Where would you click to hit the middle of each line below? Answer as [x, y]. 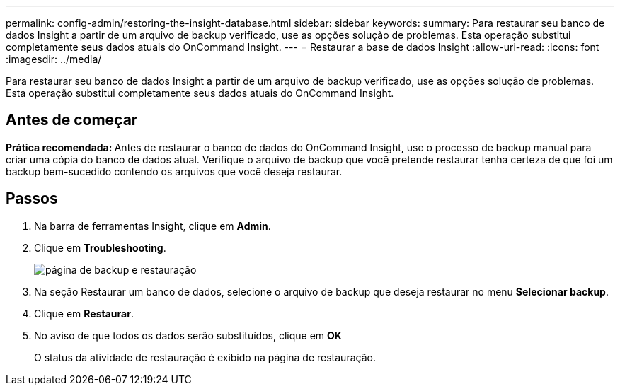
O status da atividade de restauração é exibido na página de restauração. [205, 357]
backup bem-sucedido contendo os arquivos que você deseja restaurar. [174, 171]
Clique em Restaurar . [84, 313]
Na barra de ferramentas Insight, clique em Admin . [153, 226]
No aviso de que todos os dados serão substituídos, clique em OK [188, 335]
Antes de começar [72, 120]
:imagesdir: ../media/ [54, 59]
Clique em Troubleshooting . [100, 247]
